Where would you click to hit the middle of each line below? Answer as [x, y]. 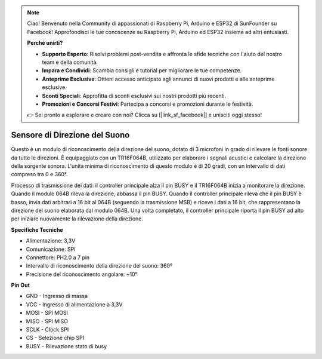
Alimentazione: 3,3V [51, 241]
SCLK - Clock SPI [47, 330]
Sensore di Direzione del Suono [70, 135]
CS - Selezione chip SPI [55, 338]
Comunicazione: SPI [51, 249]
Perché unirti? [45, 43]
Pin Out [20, 285]
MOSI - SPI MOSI [47, 313]
